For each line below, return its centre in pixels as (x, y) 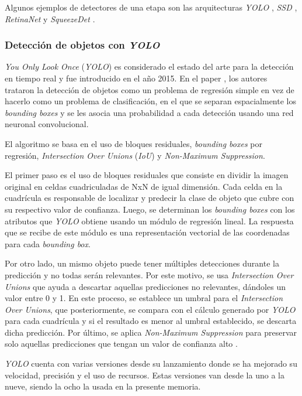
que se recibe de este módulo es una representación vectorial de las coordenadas (147, 232)
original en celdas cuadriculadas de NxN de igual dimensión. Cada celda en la (144, 186)
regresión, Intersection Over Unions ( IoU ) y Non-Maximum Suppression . (135, 155)
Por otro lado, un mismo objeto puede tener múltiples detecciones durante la (142, 263)
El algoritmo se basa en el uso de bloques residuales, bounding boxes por (133, 143)
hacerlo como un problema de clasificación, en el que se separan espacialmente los (150, 101)
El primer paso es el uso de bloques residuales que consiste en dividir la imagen (147, 175)
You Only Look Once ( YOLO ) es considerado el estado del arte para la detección (149, 66)
